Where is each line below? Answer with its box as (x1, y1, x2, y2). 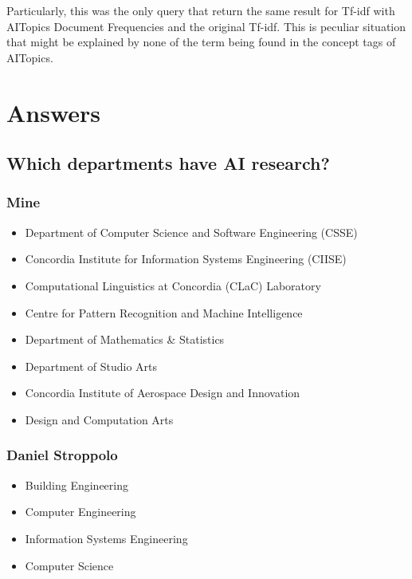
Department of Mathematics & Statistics (25, 331, 225, 348)
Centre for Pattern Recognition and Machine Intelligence (25, 304, 303, 321)
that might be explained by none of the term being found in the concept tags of (6, 33, 396, 50)
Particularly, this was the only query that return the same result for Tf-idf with (6, 2, 395, 18)
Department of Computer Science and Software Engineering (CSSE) (25, 223, 358, 240)
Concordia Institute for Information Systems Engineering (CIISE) (25, 250, 347, 267)
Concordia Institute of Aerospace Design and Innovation (25, 384, 300, 401)
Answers (6, 96, 101, 128)
